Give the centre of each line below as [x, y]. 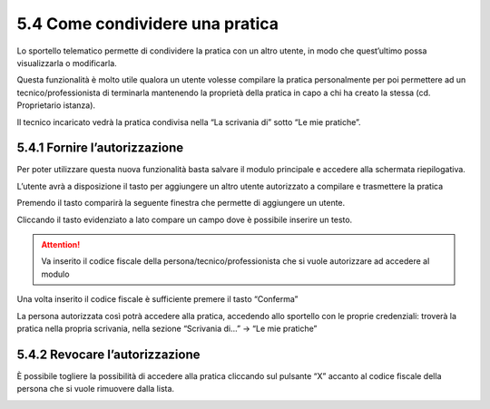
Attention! [61, 244]
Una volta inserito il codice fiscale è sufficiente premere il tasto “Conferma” [157, 299]
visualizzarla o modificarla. [67, 63]
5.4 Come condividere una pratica [148, 24]
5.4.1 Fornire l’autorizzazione [100, 148]
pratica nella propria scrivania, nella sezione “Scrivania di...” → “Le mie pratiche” [167, 328]
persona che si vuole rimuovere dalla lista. [96, 389]
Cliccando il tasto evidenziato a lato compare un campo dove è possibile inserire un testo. [185, 219]
